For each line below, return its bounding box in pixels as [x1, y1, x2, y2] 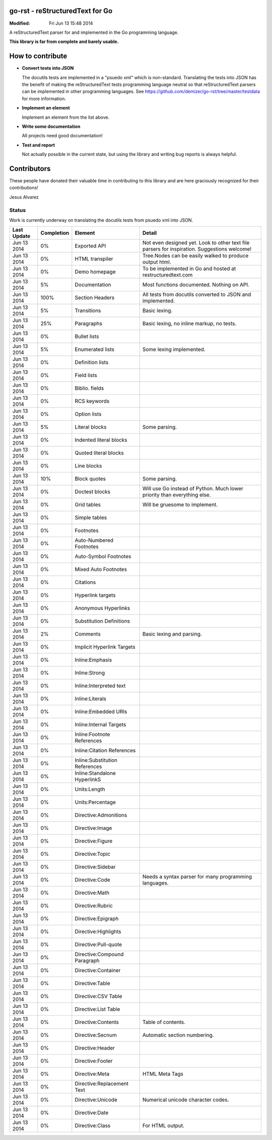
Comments [75, 631, 101, 638]
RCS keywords [75, 398, 110, 405]
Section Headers [75, 294, 115, 301]
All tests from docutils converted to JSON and [142, 291, 251, 298]
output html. [142, 258, 171, 266]
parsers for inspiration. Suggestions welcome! [142, 245, 252, 252]
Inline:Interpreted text [75, 682, 126, 689]
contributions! [9, 185, 38, 191]
